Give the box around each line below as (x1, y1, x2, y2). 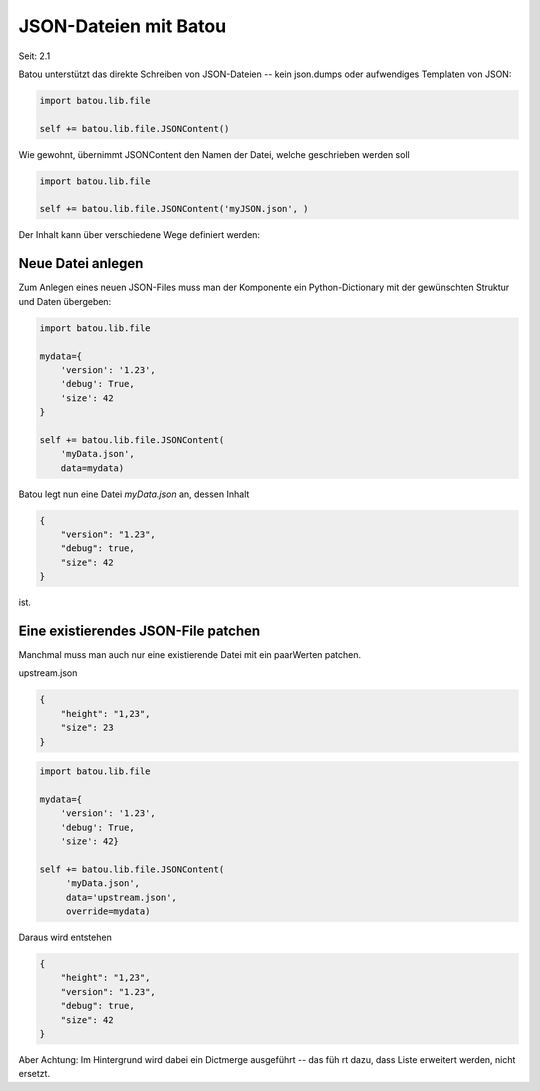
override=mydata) (65, 906, 151, 917)
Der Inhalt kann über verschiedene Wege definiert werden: (18, 229, 260, 241)
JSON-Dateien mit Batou (18, 15, 227, 37)
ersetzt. (18, 1068, 50, 1080)
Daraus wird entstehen (18, 931, 112, 944)
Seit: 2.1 (18, 50, 51, 62)
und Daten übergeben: (18, 295, 112, 307)
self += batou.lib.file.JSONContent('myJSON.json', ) (39, 203, 309, 215)
